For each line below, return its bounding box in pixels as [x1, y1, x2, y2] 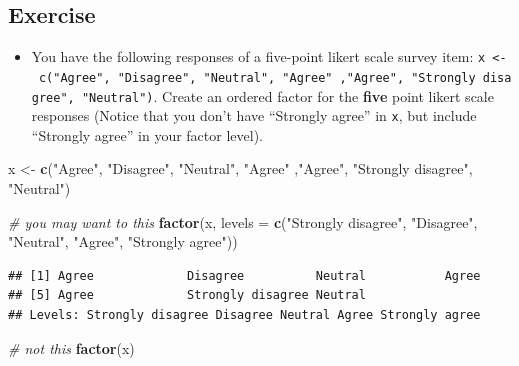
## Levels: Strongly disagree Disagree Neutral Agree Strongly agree [8, 307, 481, 322]
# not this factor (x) [8, 337, 135, 358]
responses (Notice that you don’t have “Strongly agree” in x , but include [31, 105, 477, 126]
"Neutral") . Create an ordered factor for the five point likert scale [81, 85, 494, 106]
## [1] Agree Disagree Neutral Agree [8, 268, 481, 283]
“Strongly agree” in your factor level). [31, 124, 263, 145]
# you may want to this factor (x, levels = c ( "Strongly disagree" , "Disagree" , [8, 211, 478, 232]
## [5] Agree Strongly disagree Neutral [8, 288, 366, 303]
